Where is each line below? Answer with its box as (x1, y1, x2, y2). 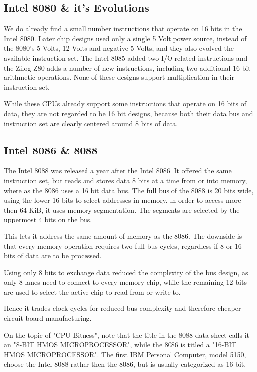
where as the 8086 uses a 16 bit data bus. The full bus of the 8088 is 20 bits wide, (4, 185, 254, 195)
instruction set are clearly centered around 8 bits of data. (4, 118, 178, 128)
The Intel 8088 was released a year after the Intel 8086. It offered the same (4, 165, 232, 176)
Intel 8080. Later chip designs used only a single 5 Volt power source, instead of (4, 33, 247, 43)
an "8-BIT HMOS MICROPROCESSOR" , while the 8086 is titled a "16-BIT (4, 339, 237, 350)
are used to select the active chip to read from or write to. (4, 286, 181, 297)
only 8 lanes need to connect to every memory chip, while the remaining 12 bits (4, 277, 247, 287)
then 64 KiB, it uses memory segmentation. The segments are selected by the (4, 204, 240, 215)
